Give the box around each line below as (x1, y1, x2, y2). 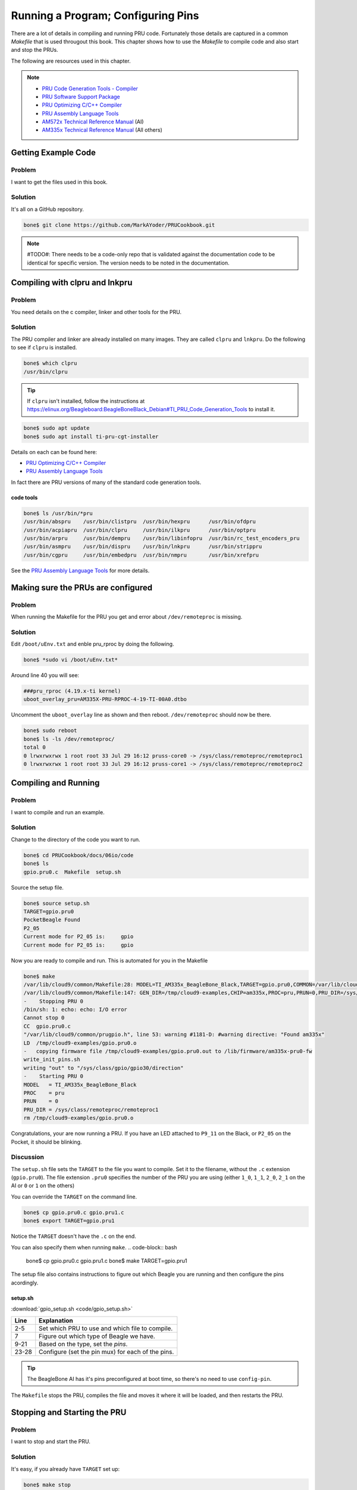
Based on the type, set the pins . (39, 1340, 128, 1348)
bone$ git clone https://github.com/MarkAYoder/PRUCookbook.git (23, 221, 215, 228)
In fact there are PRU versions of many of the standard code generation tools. (11, 479, 202, 486)
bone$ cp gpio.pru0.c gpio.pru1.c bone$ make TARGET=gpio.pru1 (26, 1257, 187, 1264)
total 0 (23, 744, 46, 751)
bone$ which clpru (23, 360, 77, 367)
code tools (11, 493, 38, 501)
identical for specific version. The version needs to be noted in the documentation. (27, 259, 230, 266)
